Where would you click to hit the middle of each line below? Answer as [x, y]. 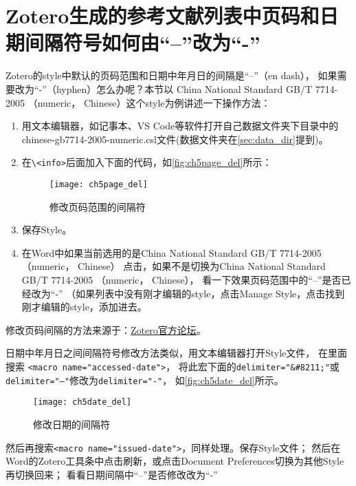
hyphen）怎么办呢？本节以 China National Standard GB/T [184, 88]
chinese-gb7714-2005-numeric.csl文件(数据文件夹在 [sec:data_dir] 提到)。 [175, 139]
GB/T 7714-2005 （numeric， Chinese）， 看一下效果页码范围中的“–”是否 [181, 279]
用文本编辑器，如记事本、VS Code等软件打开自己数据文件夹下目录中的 [180, 126]
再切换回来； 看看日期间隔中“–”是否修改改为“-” [112, 474]
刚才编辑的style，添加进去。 [84, 307]
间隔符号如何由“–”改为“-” [143, 42]
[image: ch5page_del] [98, 184]
